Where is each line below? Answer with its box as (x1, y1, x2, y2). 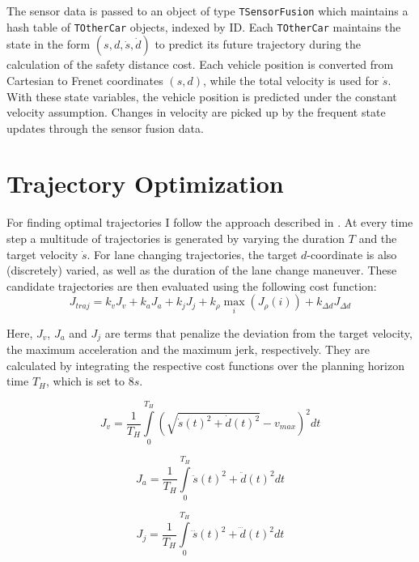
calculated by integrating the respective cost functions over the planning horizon (6, 356, 404, 373)
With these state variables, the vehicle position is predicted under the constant (6, 87, 397, 104)
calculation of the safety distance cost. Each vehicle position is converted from (6, 56, 394, 73)
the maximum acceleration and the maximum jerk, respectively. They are (6, 341, 370, 358)
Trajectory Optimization (6, 167, 284, 200)
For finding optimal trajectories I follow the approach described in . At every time (6, 214, 413, 231)
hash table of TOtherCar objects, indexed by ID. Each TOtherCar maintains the (6, 18, 401, 35)
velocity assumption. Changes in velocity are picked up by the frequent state (6, 104, 386, 121)
